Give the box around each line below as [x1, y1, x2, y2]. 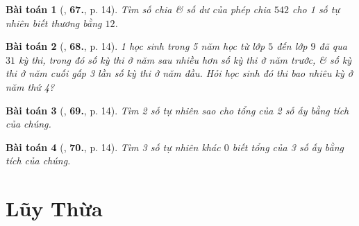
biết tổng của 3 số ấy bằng [232, 139, 344, 154]
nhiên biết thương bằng [6, 15, 102, 30]
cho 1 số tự [292, 2, 340, 16]
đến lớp [276, 39, 308, 53]
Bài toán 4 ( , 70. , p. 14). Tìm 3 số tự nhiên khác [6, 139, 221, 154]
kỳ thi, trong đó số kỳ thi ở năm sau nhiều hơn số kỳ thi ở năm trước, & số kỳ [19, 52, 352, 67]
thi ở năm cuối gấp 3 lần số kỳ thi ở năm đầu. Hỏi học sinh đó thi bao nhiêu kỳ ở [6, 66, 353, 80]
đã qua [319, 39, 347, 53]
